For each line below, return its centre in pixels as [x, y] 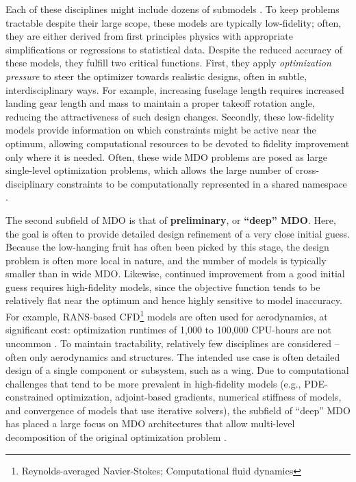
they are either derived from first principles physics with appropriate [149, 36]
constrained [30, 397]
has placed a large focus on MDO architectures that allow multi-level [150, 423]
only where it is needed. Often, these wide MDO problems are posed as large [167, 156]
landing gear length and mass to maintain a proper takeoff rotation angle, [160, 103]
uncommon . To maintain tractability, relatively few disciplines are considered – [173, 343]
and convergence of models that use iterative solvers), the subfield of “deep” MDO [178, 410]
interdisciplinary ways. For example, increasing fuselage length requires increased [175, 89]
